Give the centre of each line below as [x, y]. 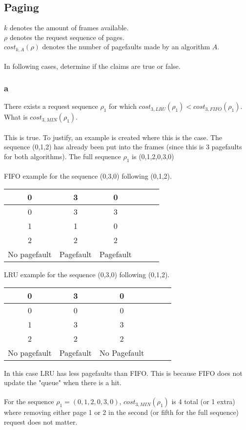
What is [16, 117]
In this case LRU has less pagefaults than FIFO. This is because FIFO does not [123, 373]
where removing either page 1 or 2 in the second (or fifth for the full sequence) [122, 412]
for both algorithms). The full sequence [62, 156]
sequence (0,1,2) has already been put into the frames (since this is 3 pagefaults [123, 147]
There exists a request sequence [51, 106]
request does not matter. [41, 421]
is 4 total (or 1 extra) [203, 401]
